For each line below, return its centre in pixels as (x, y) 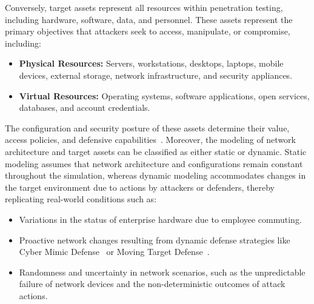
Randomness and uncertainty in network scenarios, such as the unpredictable (162, 272)
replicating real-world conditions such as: (81, 199)
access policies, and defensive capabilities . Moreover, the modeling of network (150, 140)
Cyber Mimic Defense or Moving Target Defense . (114, 252)
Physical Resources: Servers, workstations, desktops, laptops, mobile (151, 63)
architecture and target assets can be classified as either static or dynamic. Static (156, 151)
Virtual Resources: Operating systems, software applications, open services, (164, 95)
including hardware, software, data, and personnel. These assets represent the (149, 19)
